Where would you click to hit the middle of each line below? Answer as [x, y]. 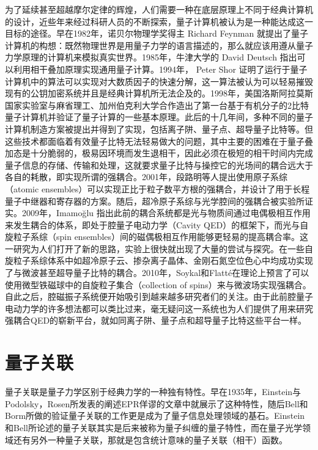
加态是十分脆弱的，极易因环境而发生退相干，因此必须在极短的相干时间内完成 [159, 153]
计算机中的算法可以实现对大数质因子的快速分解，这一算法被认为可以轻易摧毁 [159, 81]
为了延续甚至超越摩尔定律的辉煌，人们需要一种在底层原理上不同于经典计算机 [159, 9]
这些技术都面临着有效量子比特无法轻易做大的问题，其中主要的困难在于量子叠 [159, 141]
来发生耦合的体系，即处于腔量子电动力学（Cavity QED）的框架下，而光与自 [157, 224]
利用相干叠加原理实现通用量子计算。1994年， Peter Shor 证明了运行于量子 [160, 69]
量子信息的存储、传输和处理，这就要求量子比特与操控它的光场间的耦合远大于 [159, 165]
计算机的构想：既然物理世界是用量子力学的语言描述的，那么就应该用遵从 [150, 45]
